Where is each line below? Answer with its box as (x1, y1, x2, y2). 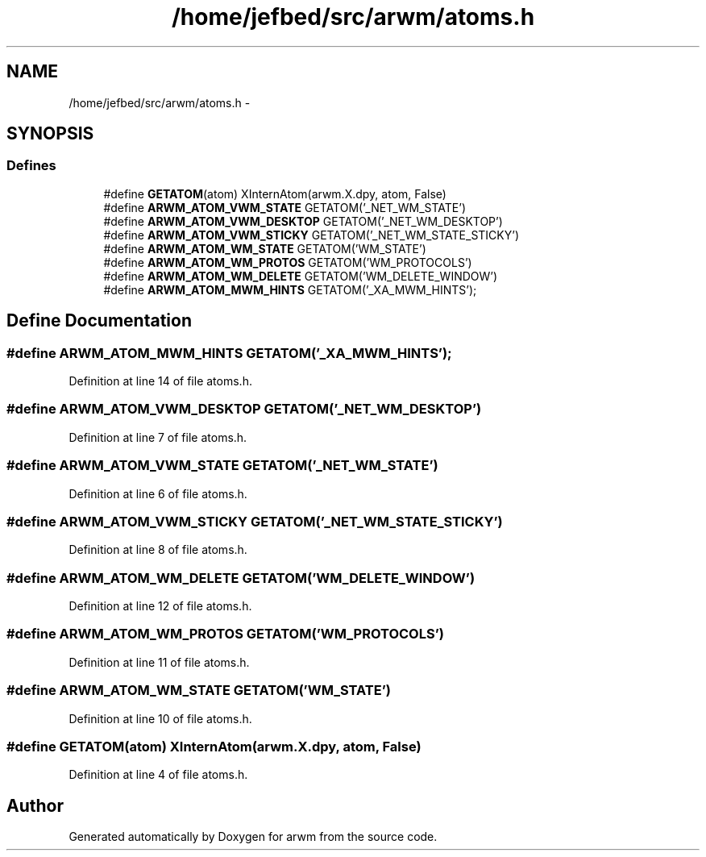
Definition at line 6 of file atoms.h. (69, 486, 247, 501)
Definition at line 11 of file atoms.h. (69, 655, 250, 669)
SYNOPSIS (6, 123, 94, 144)
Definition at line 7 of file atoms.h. (69, 430, 247, 444)
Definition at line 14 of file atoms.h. (69, 374, 252, 389)
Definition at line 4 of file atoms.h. (69, 768, 248, 782)
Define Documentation (6, 310, 192, 331)
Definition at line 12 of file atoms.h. (69, 599, 252, 614)
